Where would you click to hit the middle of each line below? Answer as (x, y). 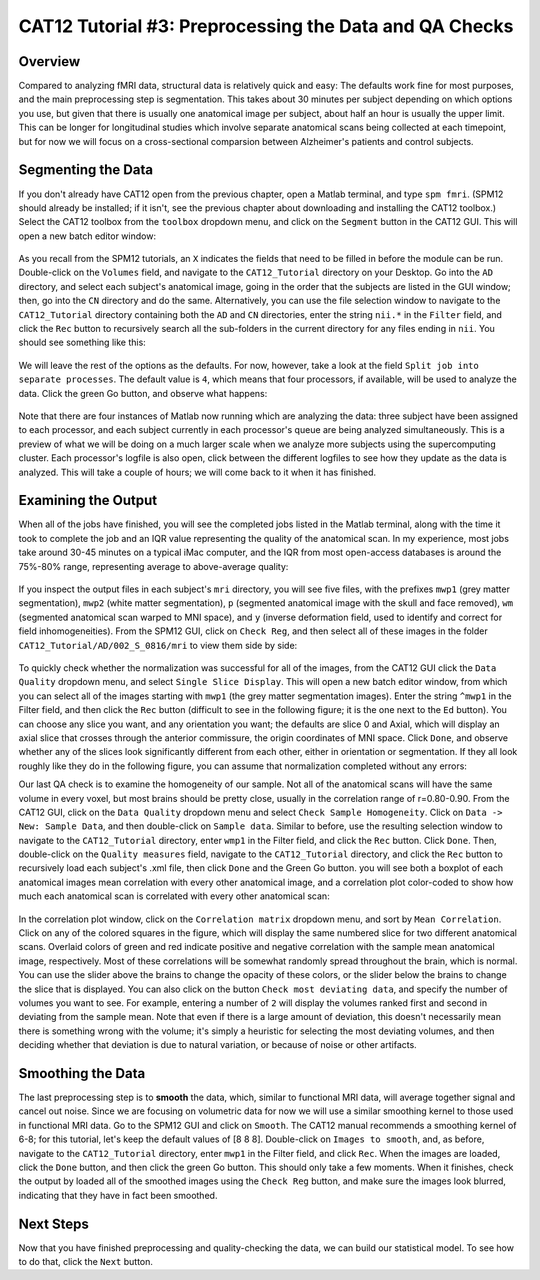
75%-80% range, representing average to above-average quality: (153, 566)
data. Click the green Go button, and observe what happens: (143, 393)
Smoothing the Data (82, 1073)
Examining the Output (88, 500)
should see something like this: (82, 342)
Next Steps (53, 1223)
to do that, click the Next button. (86, 1262)
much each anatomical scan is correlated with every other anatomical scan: (174, 896)
